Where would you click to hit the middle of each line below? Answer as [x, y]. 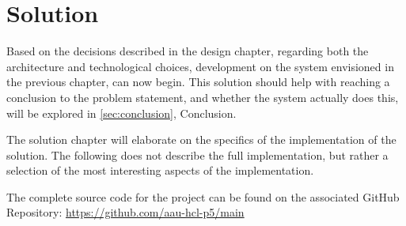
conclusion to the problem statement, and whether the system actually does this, [203, 97]
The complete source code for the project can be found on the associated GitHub [203, 196]
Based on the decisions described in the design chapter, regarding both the [188, 51]
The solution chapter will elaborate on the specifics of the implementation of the [201, 139]
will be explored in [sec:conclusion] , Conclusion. [121, 113]
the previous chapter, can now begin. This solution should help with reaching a [198, 82]
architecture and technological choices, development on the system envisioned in [200, 66]
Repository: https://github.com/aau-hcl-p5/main [125, 212]
